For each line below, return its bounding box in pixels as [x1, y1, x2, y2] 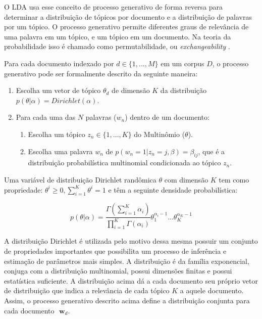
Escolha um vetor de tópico [16, 85, 101, 96]
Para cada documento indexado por [4, 58, 114, 68]
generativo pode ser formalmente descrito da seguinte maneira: [4, 68, 198, 78]
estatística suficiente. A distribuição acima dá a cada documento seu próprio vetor [4, 275, 258, 286]
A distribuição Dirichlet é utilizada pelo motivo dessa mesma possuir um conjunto [4, 236, 258, 246]
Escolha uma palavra [28, 146, 93, 156]
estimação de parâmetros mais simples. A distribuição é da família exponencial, [4, 255, 249, 266]
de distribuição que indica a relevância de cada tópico [4, 285, 170, 296]
